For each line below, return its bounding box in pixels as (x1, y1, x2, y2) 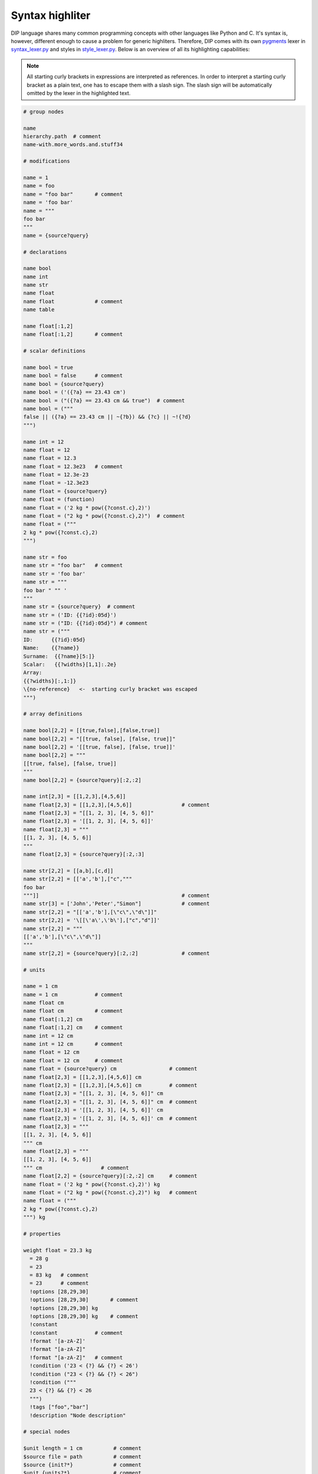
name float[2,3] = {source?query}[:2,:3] (23, 851, 145, 858)
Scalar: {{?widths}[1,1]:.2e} (23, 661, 117, 668)
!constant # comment (29, 1330, 123, 1336)
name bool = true (23, 364, 74, 371)
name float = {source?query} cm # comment (23, 1065, 197, 1072)
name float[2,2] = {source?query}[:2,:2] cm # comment (23, 1173, 197, 1179)
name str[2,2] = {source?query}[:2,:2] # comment (23, 950, 210, 956)
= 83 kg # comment (29, 1271, 89, 1278)
